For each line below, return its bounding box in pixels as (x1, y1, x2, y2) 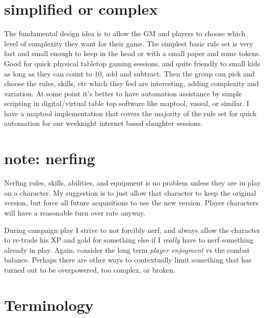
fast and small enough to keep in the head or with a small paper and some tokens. (4, 48, 261, 59)
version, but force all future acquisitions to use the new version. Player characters (4, 197, 259, 208)
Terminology (4, 294, 94, 315)
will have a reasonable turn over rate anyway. (4, 207, 146, 218)
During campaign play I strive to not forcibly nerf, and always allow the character (4, 224, 260, 235)
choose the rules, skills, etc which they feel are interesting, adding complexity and (4, 78, 259, 89)
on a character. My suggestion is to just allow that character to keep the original (4, 187, 256, 198)
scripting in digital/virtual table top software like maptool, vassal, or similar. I (4, 98, 249, 109)
